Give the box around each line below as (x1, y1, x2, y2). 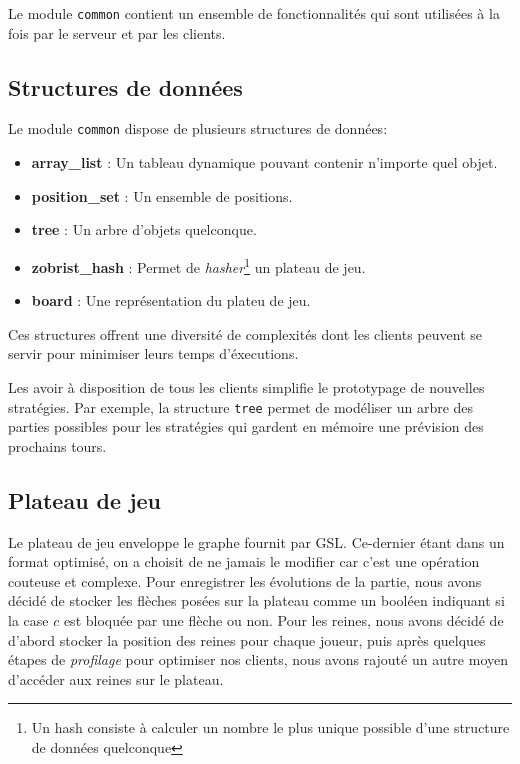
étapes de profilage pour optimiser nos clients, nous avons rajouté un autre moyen (8, 649, 509, 670)
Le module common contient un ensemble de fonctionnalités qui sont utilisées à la (8, 3, 500, 23)
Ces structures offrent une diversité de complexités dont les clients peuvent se (8, 323, 482, 344)
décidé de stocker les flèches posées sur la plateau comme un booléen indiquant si (8, 590, 505, 611)
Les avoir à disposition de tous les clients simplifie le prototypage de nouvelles (8, 376, 485, 397)
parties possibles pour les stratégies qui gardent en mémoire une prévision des (8, 416, 484, 437)
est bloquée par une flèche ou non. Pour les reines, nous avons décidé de (63, 609, 504, 630)
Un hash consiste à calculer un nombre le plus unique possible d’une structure (31, 717, 510, 738)
